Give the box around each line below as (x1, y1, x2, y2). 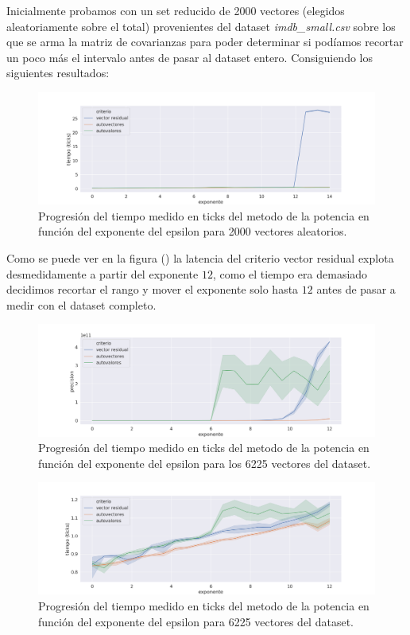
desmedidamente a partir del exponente (6, 265, 199, 282)
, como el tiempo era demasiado (212, 265, 368, 282)
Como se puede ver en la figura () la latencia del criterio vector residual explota (6, 249, 394, 266)
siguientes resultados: (6, 64, 110, 81)
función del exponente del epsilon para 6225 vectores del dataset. (38, 613, 354, 629)
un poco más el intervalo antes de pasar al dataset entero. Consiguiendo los (6, 49, 373, 65)
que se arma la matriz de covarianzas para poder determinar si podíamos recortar (6, 33, 404, 50)
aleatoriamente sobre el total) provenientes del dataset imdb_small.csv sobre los (6, 18, 396, 34)
